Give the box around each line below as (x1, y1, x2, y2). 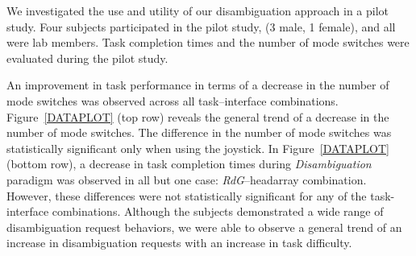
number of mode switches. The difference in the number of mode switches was (6, 124, 392, 141)
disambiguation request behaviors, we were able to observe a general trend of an (6, 218, 402, 235)
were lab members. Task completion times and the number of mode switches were (6, 34, 410, 51)
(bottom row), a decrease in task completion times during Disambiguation (6, 155, 372, 172)
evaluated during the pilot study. (6, 49, 168, 66)
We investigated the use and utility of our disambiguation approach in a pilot (6, 2, 389, 19)
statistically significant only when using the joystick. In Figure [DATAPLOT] (6, 139, 389, 156)
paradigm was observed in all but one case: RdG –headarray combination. (6, 171, 367, 188)
